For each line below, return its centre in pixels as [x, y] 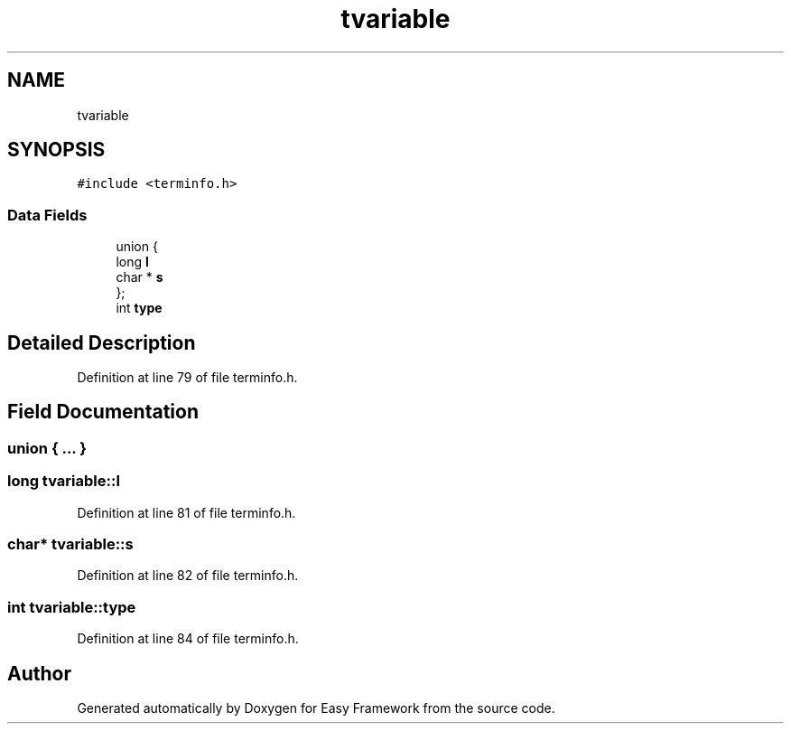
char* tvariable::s [70, 544]
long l [132, 262]
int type [139, 308]
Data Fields [47, 215]
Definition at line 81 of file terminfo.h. [186, 512]
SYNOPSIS [56, 150]
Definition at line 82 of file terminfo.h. [188, 576]
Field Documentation [103, 412]
